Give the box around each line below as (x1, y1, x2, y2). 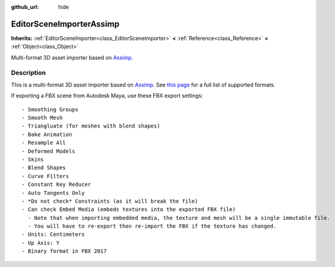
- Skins (21, 156, 44, 163)
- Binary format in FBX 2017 (21, 248, 107, 254)
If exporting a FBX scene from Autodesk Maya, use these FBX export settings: (11, 92, 203, 100)
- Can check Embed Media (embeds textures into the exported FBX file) (21, 206, 236, 213)
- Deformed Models (21, 148, 76, 154)
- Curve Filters (21, 173, 69, 179)
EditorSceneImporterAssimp (11, 18, 119, 29)
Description (11, 69, 46, 77)
